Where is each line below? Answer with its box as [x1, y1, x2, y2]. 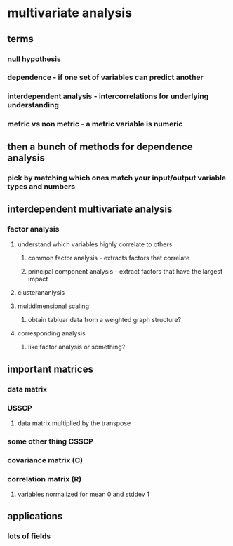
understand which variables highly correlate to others [17, 240, 173, 248]
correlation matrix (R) [7, 474, 82, 484]
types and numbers [7, 181, 76, 191]
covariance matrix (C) [7, 455, 83, 465]
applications [7, 510, 63, 522]
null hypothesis [7, 54, 61, 64]
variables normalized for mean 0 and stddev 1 [17, 490, 149, 499]
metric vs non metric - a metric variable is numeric [7, 119, 183, 129]
